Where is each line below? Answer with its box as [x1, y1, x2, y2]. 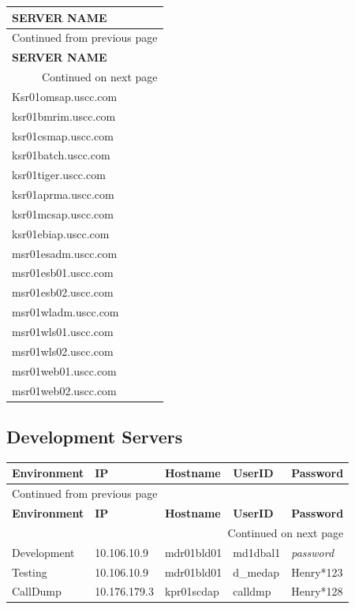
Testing [12, 563, 47, 580]
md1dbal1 [233, 544, 281, 560]
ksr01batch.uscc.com [12, 147, 110, 163]
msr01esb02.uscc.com [12, 284, 114, 301]
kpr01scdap [164, 583, 219, 600]
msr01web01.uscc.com [12, 362, 117, 379]
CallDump [12, 583, 62, 600]
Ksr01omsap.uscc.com [12, 88, 118, 104]
